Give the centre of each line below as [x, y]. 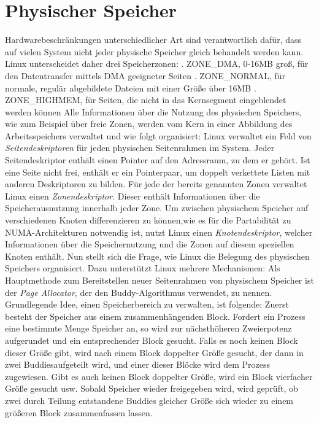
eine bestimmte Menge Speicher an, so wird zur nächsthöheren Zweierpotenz [148, 328]
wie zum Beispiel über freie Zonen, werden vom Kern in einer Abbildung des [149, 124]
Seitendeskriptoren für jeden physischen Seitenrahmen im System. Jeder [140, 148]
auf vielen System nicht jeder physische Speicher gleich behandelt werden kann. [154, 51]
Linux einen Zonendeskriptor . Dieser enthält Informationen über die [133, 196]
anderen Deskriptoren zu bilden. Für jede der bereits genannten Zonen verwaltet [156, 184]
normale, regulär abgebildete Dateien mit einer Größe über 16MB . [131, 87]
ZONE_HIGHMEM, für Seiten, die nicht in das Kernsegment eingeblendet [146, 100]
